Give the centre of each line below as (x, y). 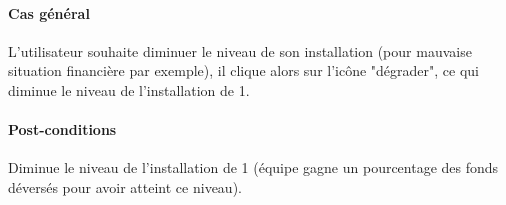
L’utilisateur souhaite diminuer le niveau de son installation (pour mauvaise (240, 50)
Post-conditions (62, 129)
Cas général (49, 12)
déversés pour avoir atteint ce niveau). (125, 186)
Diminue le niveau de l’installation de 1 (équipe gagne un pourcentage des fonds (253, 167)
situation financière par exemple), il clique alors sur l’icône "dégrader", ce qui (244, 70)
